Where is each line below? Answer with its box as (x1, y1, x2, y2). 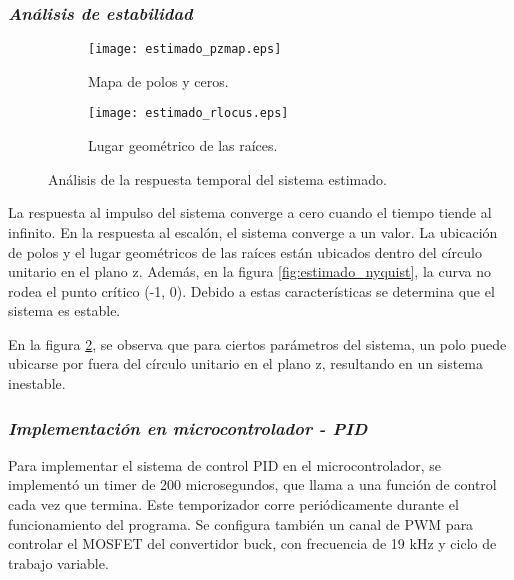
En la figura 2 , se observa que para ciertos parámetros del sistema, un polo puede (8, 333, 507, 354)
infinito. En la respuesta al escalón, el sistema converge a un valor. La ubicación (8, 221, 498, 242)
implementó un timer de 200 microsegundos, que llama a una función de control (8, 474, 497, 495)
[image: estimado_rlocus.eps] (88, 106, 289, 121)
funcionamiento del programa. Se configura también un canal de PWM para (8, 513, 474, 534)
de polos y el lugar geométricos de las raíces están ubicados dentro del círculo (8, 241, 482, 262)
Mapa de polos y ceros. (88, 70, 229, 91)
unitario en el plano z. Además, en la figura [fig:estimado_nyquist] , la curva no (8, 261, 491, 282)
